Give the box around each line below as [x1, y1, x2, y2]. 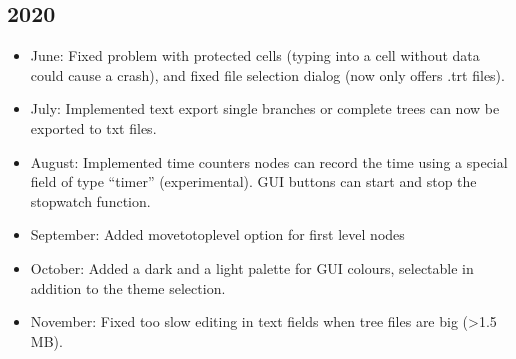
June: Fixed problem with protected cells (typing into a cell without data [30, 45, 480, 66]
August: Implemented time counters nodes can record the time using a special [30, 151, 508, 172]
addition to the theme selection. [30, 277, 226, 298]
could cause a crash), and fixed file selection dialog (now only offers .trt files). [30, 64, 505, 85]
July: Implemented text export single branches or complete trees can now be [30, 98, 500, 119]
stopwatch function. [30, 190, 151, 211]
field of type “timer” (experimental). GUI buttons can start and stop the [30, 171, 477, 192]
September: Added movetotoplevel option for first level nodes [30, 224, 405, 245]
